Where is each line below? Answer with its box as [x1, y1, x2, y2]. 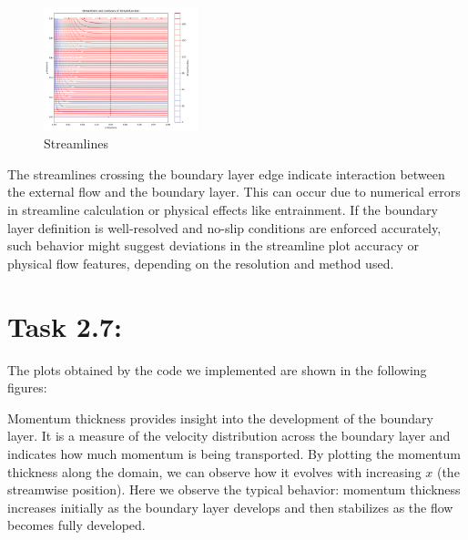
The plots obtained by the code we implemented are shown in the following [7, 360, 427, 379]
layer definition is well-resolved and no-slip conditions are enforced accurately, [7, 218, 442, 237]
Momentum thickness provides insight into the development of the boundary [7, 408, 433, 427]
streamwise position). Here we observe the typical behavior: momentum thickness [7, 480, 461, 499]
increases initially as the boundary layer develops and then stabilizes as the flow [7, 497, 453, 516]
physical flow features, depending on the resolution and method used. [7, 253, 394, 272]
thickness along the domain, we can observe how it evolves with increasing [7, 462, 422, 481]
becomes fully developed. [7, 515, 146, 535]
